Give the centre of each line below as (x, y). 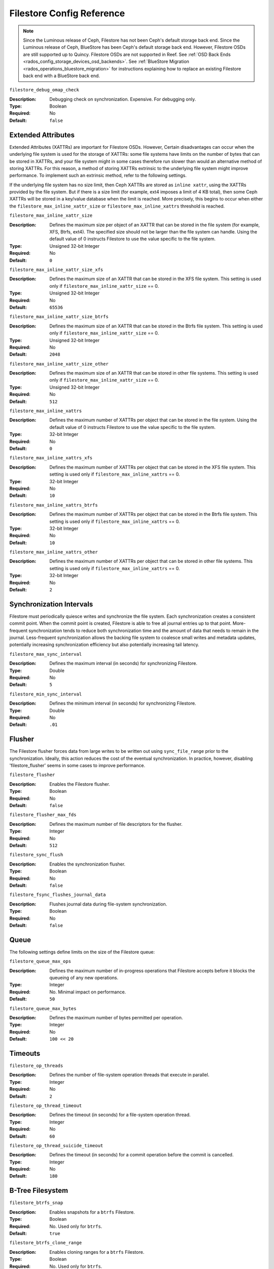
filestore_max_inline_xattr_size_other (59, 364)
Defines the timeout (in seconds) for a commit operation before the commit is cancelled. (142, 1155)
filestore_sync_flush (36, 855)
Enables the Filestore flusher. (80, 784)
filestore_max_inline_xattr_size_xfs (56, 270)
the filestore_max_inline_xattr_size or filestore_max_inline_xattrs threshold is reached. (117, 206)
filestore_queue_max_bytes (43, 1008)
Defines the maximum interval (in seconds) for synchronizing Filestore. (123, 663)
